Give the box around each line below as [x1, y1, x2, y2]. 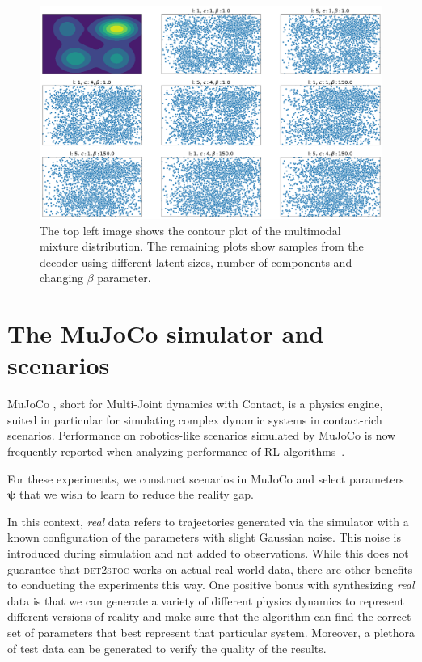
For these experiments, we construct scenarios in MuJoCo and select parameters [7, 470, 404, 487]
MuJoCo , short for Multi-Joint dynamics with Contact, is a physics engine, [7, 395, 383, 412]
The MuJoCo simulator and [7, 317, 324, 350]
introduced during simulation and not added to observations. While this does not [7, 544, 409, 561]
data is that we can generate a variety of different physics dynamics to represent [7, 592, 404, 609]
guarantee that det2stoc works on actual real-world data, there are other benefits [7, 560, 413, 577]
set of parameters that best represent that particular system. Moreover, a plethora [7, 623, 416, 640]
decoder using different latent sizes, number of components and [40, 253, 352, 270]
